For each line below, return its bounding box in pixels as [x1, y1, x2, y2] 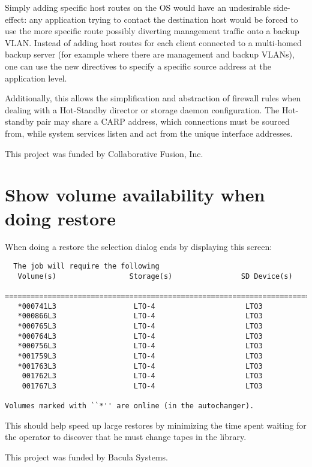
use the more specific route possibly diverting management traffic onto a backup [5, 25, 299, 37]
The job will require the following [13, 262, 160, 271]
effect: [5, 13, 27, 25]
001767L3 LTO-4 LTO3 [22, 381, 263, 390]
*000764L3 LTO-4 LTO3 [17, 332, 263, 341]
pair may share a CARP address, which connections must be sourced [36, 115, 290, 128]
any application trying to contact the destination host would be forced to [29, 13, 298, 25]
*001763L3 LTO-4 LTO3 [17, 361, 263, 370]
